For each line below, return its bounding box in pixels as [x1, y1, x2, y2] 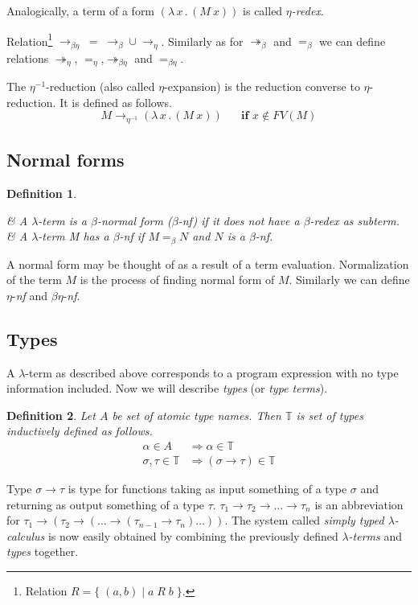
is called [243, 2, 283, 19]
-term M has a [38, 228, 109, 245]
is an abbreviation [314, 496, 404, 512]
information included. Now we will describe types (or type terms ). [6, 380, 328, 397]
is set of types [296, 406, 363, 423]
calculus [6, 527, 45, 544]
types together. [6, 543, 79, 560]
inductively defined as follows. [6, 422, 153, 439]
